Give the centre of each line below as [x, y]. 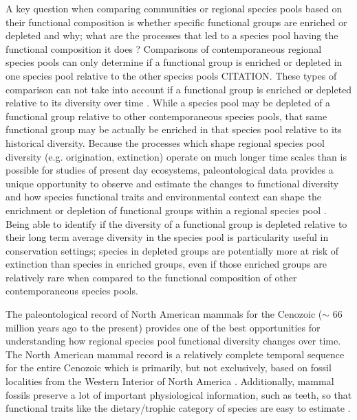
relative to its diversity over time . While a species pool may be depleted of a [168, 103]
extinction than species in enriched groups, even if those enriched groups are [166, 264]
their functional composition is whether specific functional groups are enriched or [176, 22]
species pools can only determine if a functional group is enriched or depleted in [174, 62]
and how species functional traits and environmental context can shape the [163, 197]
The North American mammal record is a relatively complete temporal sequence [175, 354]
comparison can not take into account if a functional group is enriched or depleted [179, 89]
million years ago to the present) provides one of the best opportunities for [163, 327]
